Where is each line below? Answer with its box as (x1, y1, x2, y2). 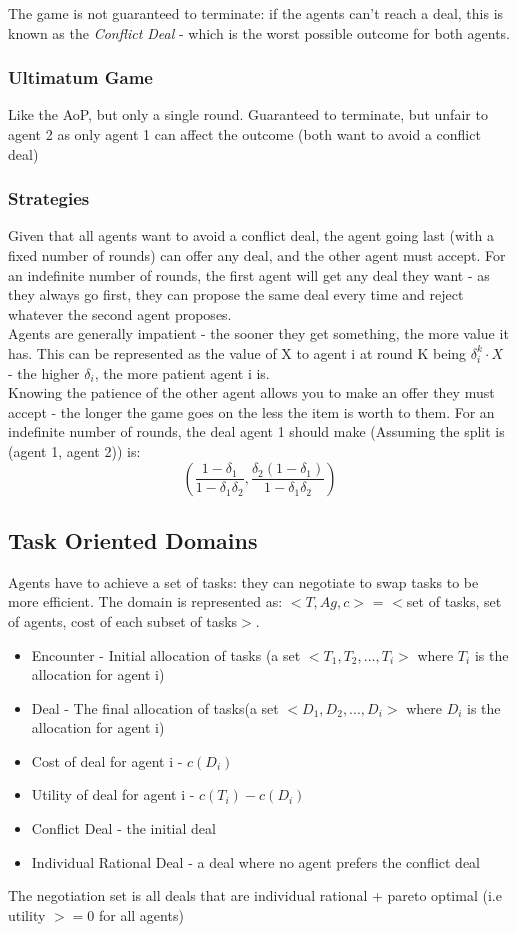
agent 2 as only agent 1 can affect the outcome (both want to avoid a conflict (8, 124, 481, 144)
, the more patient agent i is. (94, 362, 270, 383)
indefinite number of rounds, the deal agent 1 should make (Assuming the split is (8, 421, 505, 442)
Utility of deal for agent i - (31, 784, 195, 805)
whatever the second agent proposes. (8, 303, 232, 324)
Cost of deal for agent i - (31, 750, 183, 771)
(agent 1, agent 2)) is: (8, 440, 141, 461)
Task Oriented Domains (8, 524, 258, 555)
